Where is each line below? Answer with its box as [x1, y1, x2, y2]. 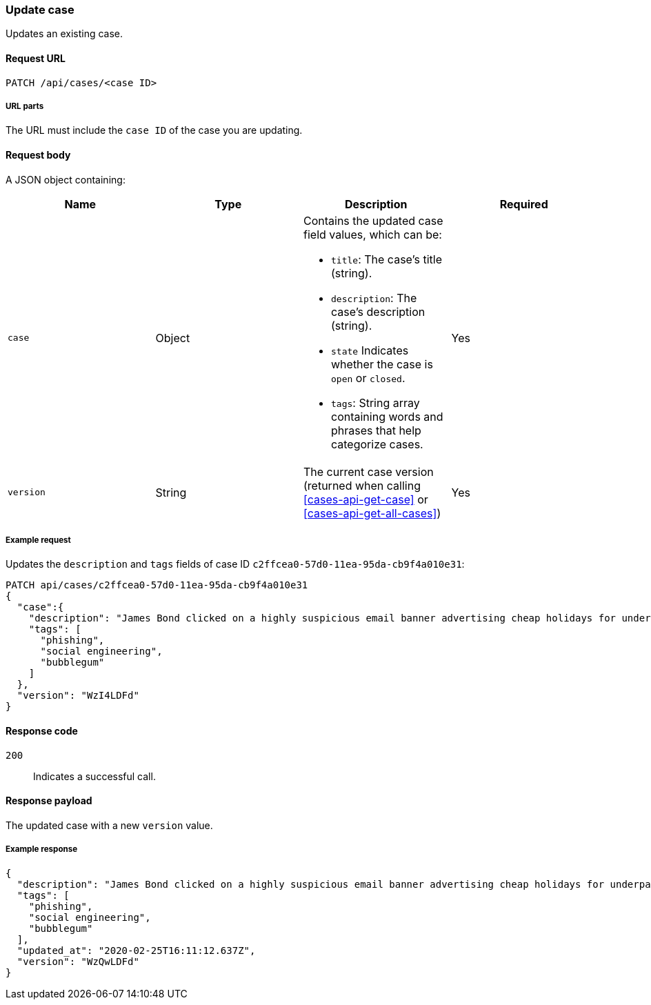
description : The [331, 290, 417, 305]
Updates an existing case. [6, 28, 123, 40]
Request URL [6, 52, 66, 64]
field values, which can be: [303, 227, 442, 241]
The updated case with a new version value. [6, 819, 213, 831]
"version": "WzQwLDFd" [17, 955, 139, 967]
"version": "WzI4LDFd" [17, 690, 139, 701]
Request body [6, 148, 71, 161]
